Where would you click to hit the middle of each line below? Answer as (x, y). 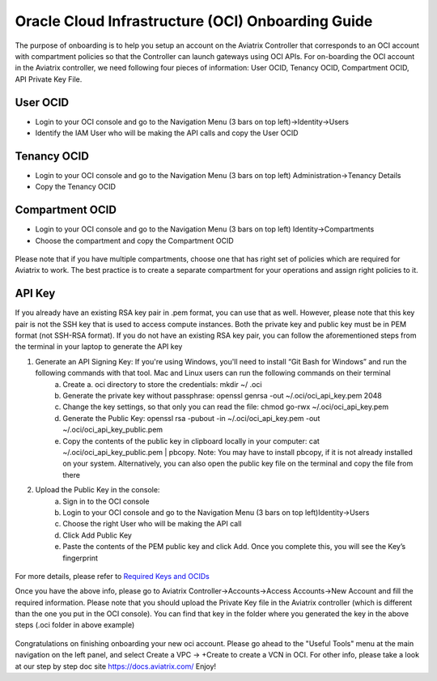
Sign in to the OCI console (106, 501)
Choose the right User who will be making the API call (152, 524)
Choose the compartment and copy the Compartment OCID (134, 240)
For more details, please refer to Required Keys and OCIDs (112, 576)
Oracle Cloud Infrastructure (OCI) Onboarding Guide (194, 21)
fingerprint (81, 558)
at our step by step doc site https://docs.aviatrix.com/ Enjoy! (116, 666)
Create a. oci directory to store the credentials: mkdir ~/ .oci (162, 384)
